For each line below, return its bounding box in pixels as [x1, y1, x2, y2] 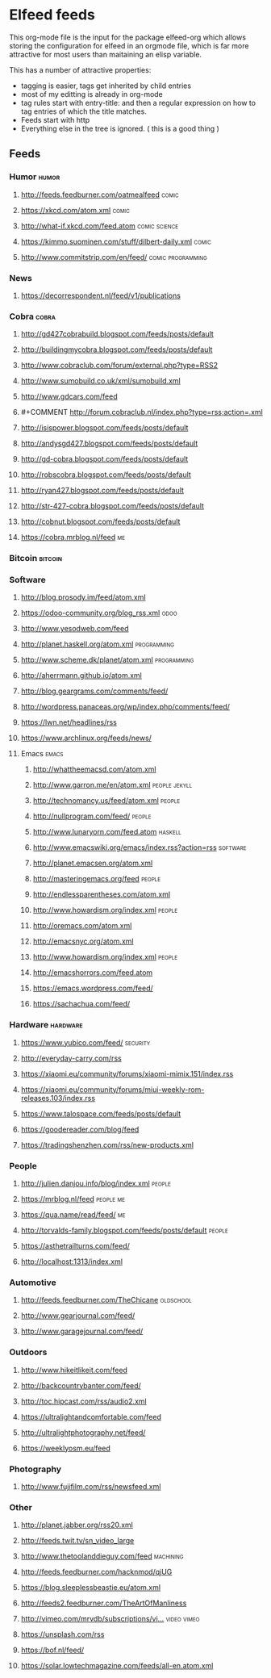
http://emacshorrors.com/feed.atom [32, 968, 153, 977]
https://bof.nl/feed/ [20, 1645, 85, 1655]
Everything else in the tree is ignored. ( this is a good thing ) [20, 123, 220, 133]
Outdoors [9, 1346, 48, 1358]
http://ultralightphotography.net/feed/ [20, 1427, 146, 1437]
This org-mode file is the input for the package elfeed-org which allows [9, 32, 247, 42]
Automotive [9, 1277, 56, 1288]
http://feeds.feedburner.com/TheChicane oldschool [20, 1295, 192, 1305]
